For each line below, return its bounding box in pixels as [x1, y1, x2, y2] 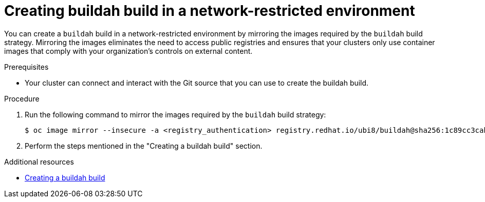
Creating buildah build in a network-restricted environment [4, 2, 415, 19]
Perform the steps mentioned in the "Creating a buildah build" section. [25, 141, 263, 150]
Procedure [4, 94, 40, 103]
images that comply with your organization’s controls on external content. [4, 46, 253, 55]
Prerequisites [4, 62, 49, 71]
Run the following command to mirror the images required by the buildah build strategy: [25, 110, 326, 119]
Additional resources [4, 157, 74, 166]
